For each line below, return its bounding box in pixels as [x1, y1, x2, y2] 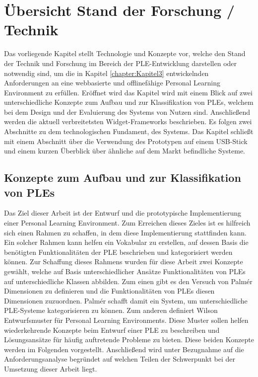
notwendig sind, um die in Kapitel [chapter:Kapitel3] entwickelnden [4, 68, 209, 78]
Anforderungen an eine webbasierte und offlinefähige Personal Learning [4, 77, 220, 88]
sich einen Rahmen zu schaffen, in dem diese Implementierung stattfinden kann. [4, 227, 247, 237]
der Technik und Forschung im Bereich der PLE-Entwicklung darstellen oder [4, 58, 237, 68]
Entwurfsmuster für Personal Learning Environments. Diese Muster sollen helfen [4, 314, 249, 325]
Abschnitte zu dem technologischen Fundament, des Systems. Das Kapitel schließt [4, 126, 254, 137]
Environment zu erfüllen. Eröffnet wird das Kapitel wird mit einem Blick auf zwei [4, 87, 253, 97]
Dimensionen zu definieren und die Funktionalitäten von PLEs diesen [4, 286, 215, 296]
